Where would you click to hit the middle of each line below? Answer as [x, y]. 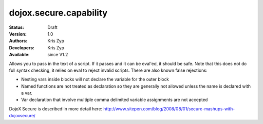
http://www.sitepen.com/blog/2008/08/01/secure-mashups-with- [169, 109]
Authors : [18, 41]
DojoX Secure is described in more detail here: [56, 109]
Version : [18, 34]
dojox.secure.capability [58, 13]
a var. [27, 93]
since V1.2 [58, 55]
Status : [17, 27]
